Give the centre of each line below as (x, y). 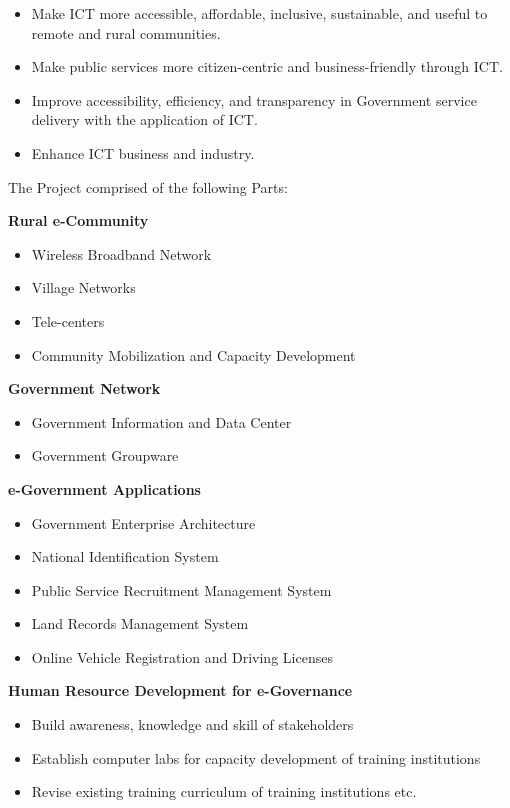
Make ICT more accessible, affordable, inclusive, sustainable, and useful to (259, 13)
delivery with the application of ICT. (144, 119)
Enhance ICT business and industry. (143, 152)
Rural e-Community (78, 220)
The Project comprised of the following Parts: (148, 186)
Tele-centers (68, 320)
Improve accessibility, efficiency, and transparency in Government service (254, 99)
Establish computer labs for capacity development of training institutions (256, 757)
